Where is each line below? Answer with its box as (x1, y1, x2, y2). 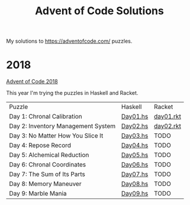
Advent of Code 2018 (6, 78, 58, 85)
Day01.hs (121, 113, 149, 121)
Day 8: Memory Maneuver (9, 180, 82, 188)
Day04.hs (121, 141, 149, 149)
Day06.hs (121, 161, 149, 169)
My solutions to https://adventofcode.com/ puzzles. (6, 37, 133, 45)
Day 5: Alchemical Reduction (9, 151, 89, 159)
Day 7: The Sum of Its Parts (9, 170, 86, 178)
